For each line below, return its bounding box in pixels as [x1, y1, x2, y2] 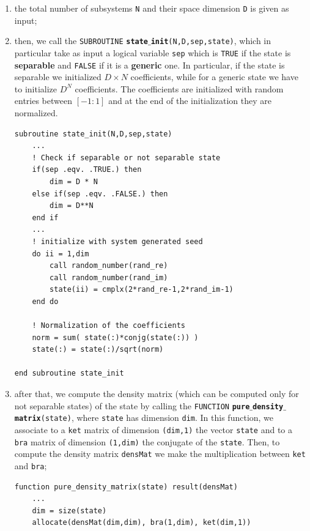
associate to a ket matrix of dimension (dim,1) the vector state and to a [14, 423, 292, 436]
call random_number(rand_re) [50, 261, 168, 270]
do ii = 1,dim [32, 249, 89, 258]
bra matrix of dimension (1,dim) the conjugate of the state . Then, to [14, 435, 280, 448]
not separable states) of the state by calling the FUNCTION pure [14, 399, 250, 412]
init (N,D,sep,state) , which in [150, 34, 271, 47]
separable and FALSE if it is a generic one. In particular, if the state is [14, 58, 285, 71]
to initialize [14, 82, 57, 95]
